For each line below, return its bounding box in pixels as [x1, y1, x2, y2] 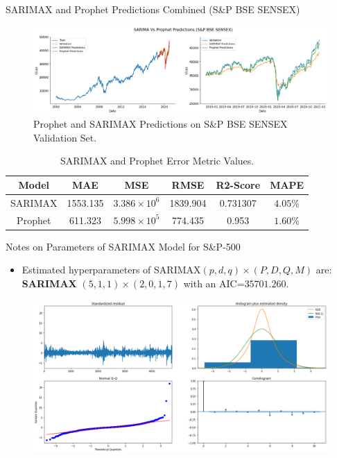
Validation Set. [33, 130, 97, 144]
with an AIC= [183, 276, 245, 291]
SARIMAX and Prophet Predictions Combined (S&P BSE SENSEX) [6, 2, 300, 16]
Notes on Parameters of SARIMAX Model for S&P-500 [6, 239, 241, 253]
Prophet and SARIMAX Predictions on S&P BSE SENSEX [33, 117, 288, 131]
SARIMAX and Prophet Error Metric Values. [60, 153, 254, 168]
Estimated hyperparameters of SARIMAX [21, 262, 201, 277]
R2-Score [216, 178, 261, 192]
